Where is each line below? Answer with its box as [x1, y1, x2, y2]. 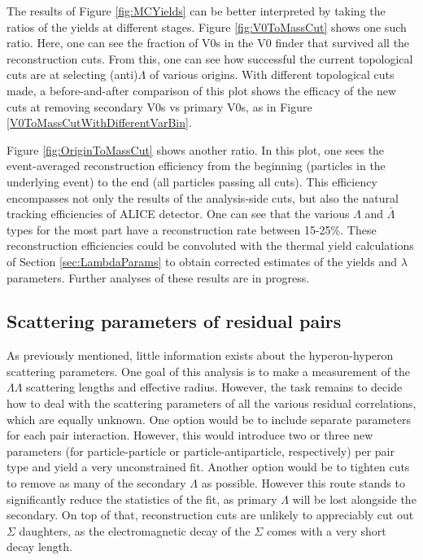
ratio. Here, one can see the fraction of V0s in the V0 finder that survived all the [7, 34, 410, 51]
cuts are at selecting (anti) [7, 66, 138, 83]
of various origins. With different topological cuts [149, 66, 395, 83]
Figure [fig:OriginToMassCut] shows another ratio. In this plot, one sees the [7, 141, 385, 158]
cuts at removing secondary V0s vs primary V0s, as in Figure [7, 98, 312, 115]
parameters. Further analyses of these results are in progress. [7, 269, 310, 286]
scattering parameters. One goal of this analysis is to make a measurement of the [7, 362, 411, 379]
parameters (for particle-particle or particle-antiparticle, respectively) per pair [7, 442, 395, 459]
